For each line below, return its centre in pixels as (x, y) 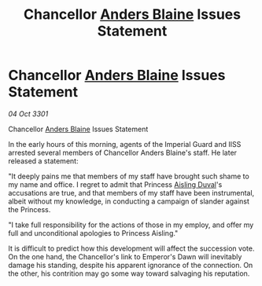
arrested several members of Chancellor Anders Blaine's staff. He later (123, 152)
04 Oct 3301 (28, 114)
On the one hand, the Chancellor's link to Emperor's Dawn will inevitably (125, 256)
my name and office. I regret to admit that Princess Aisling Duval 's (115, 184)
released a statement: (43, 161)
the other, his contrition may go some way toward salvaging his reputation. (129, 273)
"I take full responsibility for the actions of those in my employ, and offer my (131, 225)
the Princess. (30, 209)
